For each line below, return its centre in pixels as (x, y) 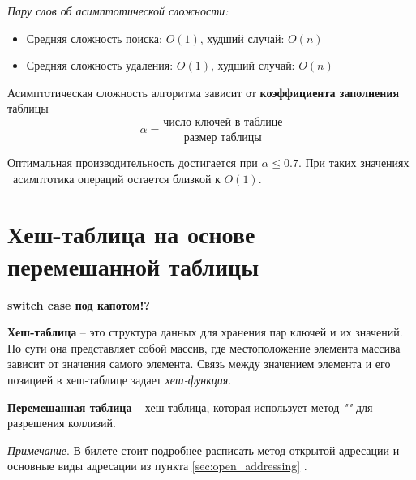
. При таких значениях (354, 163)
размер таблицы (223, 138)
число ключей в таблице (223, 122)
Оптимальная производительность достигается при (133, 163)
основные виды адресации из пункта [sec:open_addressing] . (157, 466)
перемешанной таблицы (133, 266)
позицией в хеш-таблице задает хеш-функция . (120, 379)
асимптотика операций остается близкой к (116, 178)
